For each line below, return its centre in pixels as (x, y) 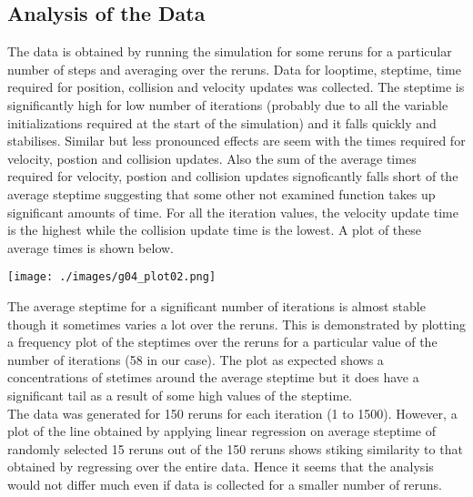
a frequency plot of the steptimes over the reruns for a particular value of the (222, 342)
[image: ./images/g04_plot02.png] (112, 277)
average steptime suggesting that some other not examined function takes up (221, 193)
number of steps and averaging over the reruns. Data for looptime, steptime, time (234, 69)
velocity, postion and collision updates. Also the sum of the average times (212, 158)
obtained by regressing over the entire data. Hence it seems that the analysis (221, 467)
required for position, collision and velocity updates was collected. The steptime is (236, 87)
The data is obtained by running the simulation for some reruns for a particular (230, 51)
